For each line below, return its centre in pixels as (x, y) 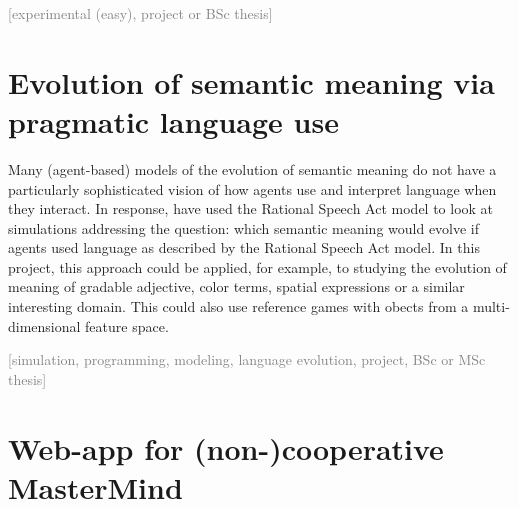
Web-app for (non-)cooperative (226, 447)
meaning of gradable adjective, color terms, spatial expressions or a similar (236, 286)
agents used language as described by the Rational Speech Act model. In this (244, 247)
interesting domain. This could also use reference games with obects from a (238, 306)
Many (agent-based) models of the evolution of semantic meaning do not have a (252, 168)
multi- (491, 306)
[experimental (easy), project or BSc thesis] (140, 13)
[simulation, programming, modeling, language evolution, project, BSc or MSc (247, 359)
